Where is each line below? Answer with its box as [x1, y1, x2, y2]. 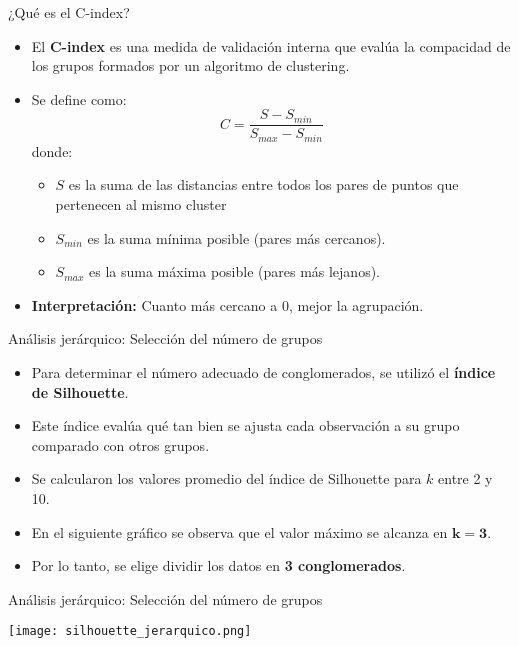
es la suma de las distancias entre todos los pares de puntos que [68, 174, 459, 195]
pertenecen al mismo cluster [55, 194, 227, 215]
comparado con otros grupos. [31, 434, 210, 455]
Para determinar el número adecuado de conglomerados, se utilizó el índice [31, 362, 496, 383]
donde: [31, 140, 73, 161]
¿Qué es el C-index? [8, 2, 130, 22]
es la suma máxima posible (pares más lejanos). [89, 261, 380, 282]
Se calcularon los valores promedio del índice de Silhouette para [31, 468, 422, 489]
